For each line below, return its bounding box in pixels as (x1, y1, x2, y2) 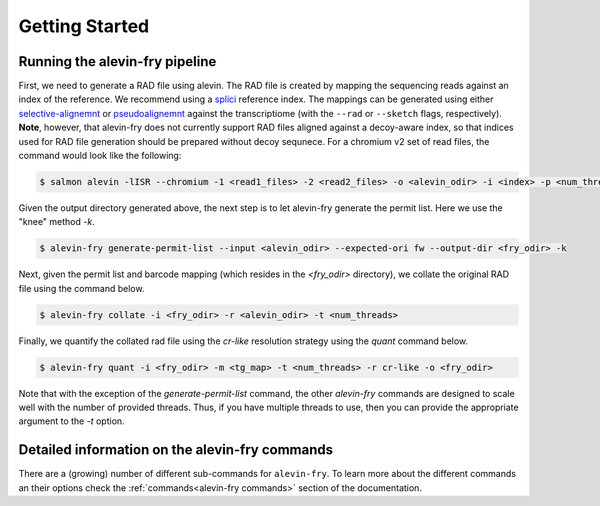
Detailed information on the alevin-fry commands (18, 441, 334, 459)
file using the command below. (18, 282, 145, 294)
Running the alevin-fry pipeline (18, 53, 217, 70)
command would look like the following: (18, 150, 182, 162)
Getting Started (18, 15, 150, 37)
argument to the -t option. (18, 415, 125, 427)
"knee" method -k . (18, 216, 95, 228)
